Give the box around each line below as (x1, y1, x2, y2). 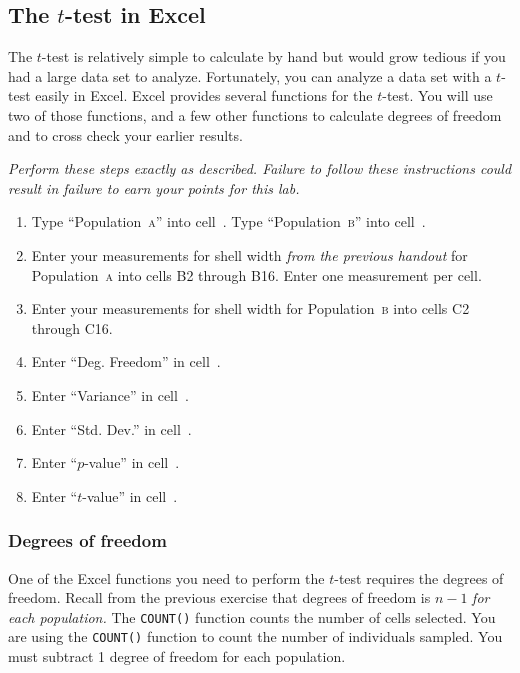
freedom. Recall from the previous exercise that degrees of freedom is (8, 587, 431, 608)
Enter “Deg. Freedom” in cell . (31, 351, 221, 372)
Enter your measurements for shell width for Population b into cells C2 (31, 298, 470, 319)
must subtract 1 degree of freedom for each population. (8, 646, 346, 667)
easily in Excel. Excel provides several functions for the (35, 85, 373, 106)
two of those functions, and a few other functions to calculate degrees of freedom (8, 104, 502, 125)
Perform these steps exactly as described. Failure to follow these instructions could (8, 158, 512, 179)
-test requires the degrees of (334, 567, 504, 588)
